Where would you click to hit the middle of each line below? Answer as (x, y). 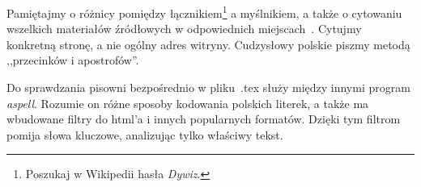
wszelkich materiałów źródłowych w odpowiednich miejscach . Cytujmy (184, 29)
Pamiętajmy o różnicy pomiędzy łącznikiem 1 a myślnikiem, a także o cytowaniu (204, 12)
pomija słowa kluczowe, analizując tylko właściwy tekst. (145, 134)
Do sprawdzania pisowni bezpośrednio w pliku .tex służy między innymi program (208, 87)
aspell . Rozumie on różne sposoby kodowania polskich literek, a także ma (188, 103)
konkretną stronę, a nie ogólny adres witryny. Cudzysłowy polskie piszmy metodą (208, 44)
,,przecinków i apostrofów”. (73, 60)
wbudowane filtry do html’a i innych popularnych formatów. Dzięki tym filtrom (204, 119)
